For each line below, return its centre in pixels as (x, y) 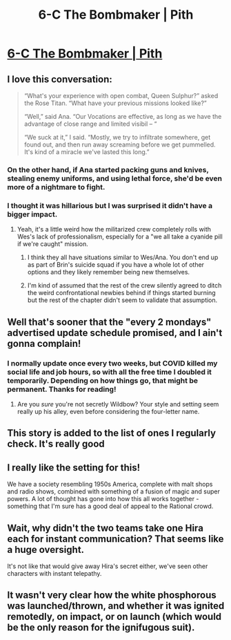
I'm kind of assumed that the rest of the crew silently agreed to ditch (124, 285)
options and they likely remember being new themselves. (109, 272)
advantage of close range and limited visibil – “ (90, 124)
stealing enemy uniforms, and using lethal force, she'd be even (115, 178)
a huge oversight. (46, 549)
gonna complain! (44, 343)
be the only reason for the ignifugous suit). (101, 628)
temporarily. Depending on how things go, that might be (103, 380)
